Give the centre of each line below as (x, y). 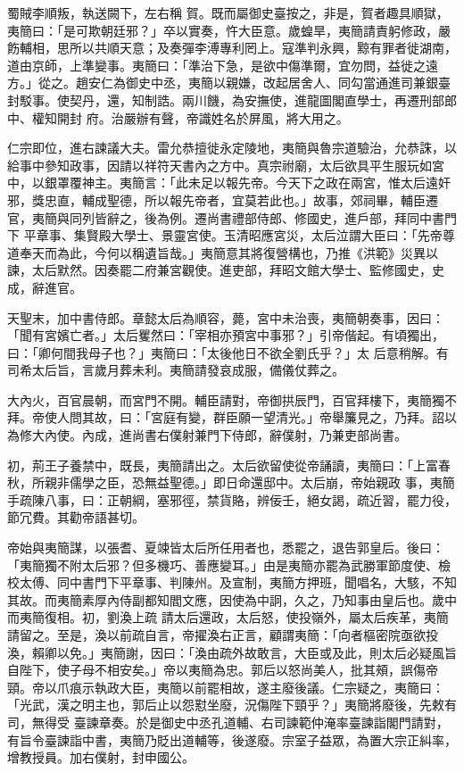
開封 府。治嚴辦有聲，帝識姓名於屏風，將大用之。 (203, 117)
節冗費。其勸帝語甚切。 (76, 517)
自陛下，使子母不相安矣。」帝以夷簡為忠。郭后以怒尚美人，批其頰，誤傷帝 (223, 670)
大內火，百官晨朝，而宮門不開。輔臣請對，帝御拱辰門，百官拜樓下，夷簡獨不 (232, 399)
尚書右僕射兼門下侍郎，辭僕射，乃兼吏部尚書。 (269, 435)
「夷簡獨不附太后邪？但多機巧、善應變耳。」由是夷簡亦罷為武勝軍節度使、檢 (229, 564)
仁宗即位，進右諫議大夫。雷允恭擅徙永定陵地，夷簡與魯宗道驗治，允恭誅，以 (232, 148)
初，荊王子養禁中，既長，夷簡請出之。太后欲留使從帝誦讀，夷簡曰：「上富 (223, 465)
